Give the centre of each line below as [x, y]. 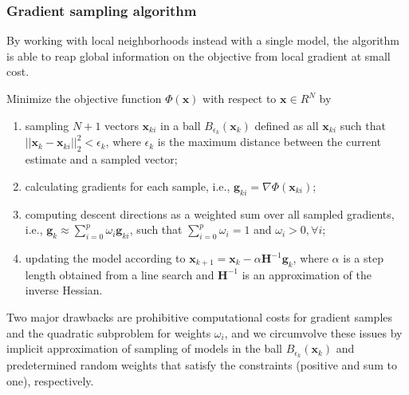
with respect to [240, 98]
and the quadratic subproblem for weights [109, 332]
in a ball [181, 125]
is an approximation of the [307, 274]
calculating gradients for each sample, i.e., [128, 186]
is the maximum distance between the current [269, 142]
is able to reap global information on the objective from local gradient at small [199, 55]
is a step [363, 258]
